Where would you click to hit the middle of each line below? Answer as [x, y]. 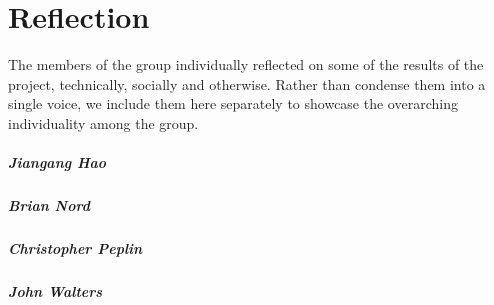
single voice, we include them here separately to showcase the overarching [233, 103]
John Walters [55, 291]
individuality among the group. [103, 122]
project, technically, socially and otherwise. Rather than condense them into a [247, 83]
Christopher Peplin [75, 248]
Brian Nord [49, 205]
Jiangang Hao [57, 162]
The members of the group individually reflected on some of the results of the [246, 64]
